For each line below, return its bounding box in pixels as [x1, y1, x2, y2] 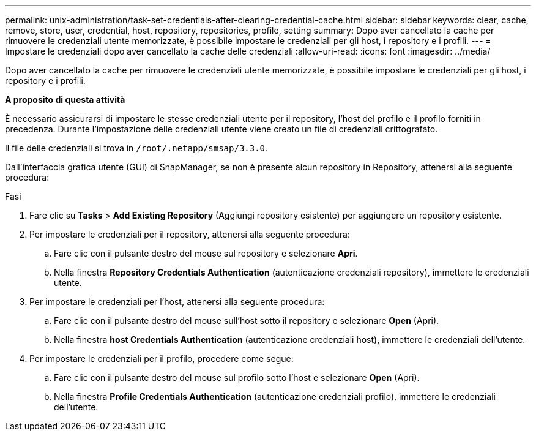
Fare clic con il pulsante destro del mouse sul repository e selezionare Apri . [54, 248, 358, 258]
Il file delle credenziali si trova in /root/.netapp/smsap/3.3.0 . [5, 143, 268, 153]
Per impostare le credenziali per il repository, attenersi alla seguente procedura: [29, 229, 350, 239]
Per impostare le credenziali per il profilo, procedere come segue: [29, 353, 294, 364]
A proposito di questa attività [5, 94, 125, 105]
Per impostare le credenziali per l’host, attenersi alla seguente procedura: [29, 296, 325, 307]
